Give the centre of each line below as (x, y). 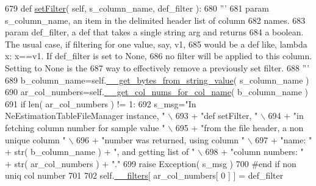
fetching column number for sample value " (85, 127)
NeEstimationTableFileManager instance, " (85, 116)
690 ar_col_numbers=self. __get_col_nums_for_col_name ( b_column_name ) (156, 92)
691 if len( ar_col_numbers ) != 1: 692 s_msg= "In (101, 103)
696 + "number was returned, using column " (161, 139)
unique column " (35, 139)
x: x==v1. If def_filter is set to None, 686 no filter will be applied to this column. (159, 56)
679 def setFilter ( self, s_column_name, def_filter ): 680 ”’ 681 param (137, 8)
